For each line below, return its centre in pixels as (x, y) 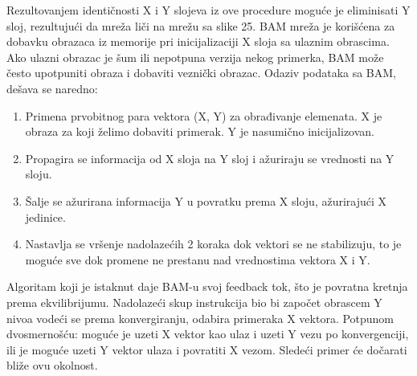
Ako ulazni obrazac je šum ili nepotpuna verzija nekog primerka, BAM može (195, 57)
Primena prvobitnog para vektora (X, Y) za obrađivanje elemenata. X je (204, 115)
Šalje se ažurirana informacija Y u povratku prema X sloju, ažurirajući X (206, 200)
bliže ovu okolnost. (52, 365)
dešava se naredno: (52, 88)
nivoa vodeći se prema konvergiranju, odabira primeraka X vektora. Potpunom (200, 318)
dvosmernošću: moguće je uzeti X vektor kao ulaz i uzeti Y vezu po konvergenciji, (208, 334)
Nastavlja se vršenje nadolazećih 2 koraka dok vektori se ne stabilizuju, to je (213, 244)
